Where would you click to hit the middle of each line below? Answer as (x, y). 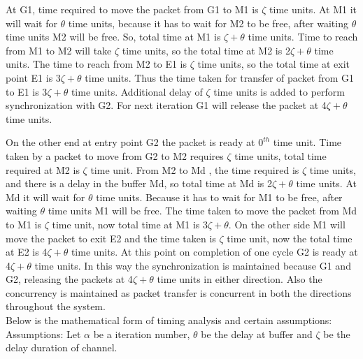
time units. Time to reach (303, 37)
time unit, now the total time (290, 238)
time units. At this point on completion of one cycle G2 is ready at (214, 252)
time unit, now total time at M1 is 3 (130, 224)
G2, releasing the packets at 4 (69, 279)
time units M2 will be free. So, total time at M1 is (113, 37)
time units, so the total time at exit (274, 64)
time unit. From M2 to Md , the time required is (195, 169)
